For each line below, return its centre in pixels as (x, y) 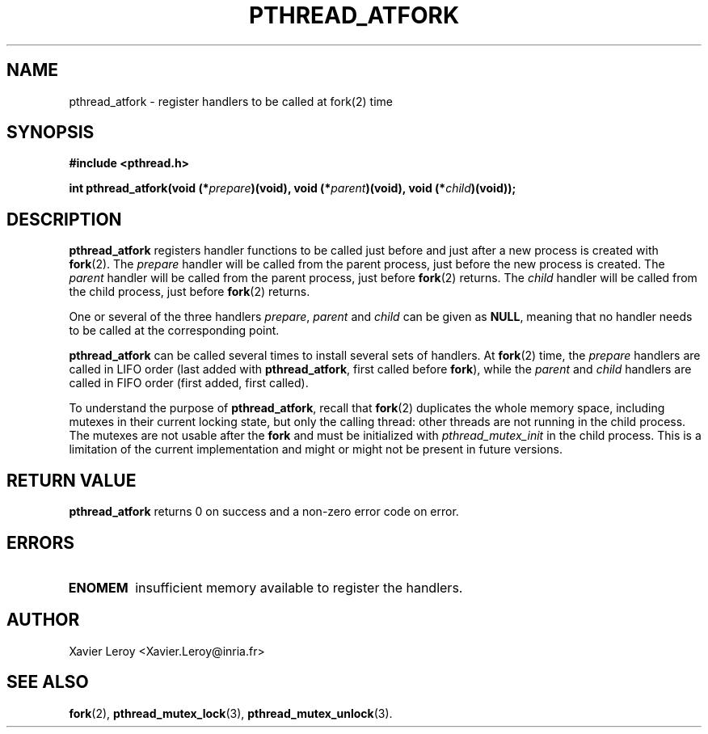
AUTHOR (43, 620)
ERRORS (41, 542)
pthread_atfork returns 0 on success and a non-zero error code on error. (264, 512)
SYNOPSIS (51, 133)
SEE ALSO (48, 682)
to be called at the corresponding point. (174, 331)
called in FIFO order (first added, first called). (189, 383)
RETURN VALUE (72, 480)
